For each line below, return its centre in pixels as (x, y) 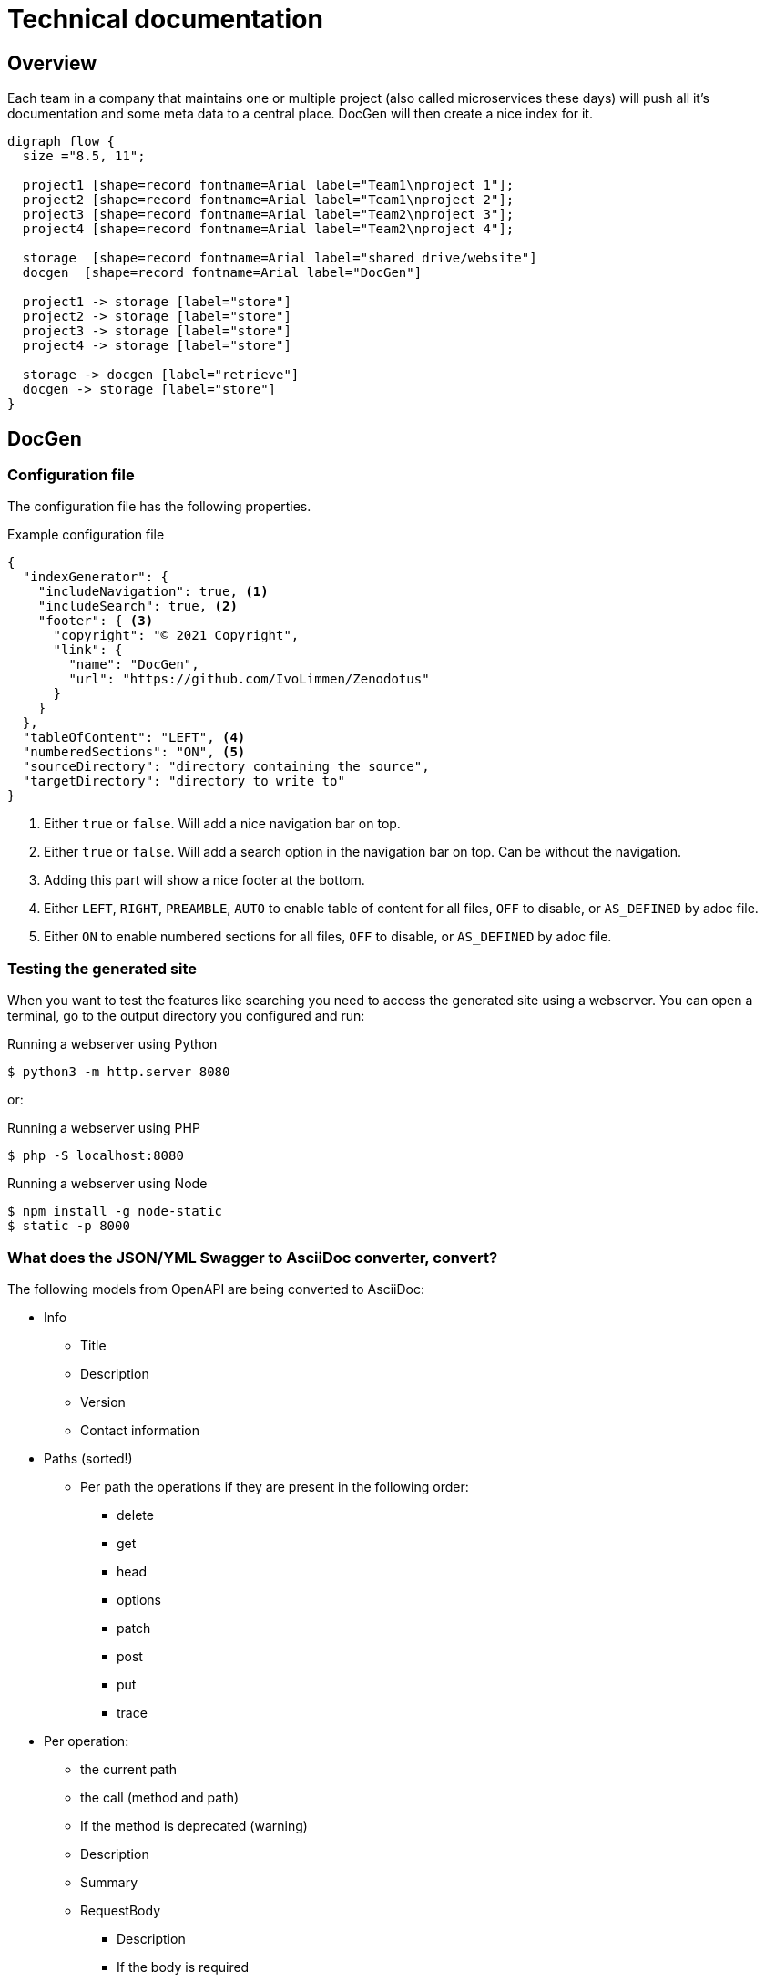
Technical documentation (165, 19)
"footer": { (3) (96, 621)
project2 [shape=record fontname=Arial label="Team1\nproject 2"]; (268, 200)
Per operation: (87, 1741)
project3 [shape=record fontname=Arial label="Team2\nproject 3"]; (268, 215)
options (139, 1599)
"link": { (88, 650)
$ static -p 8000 (69, 1226)
